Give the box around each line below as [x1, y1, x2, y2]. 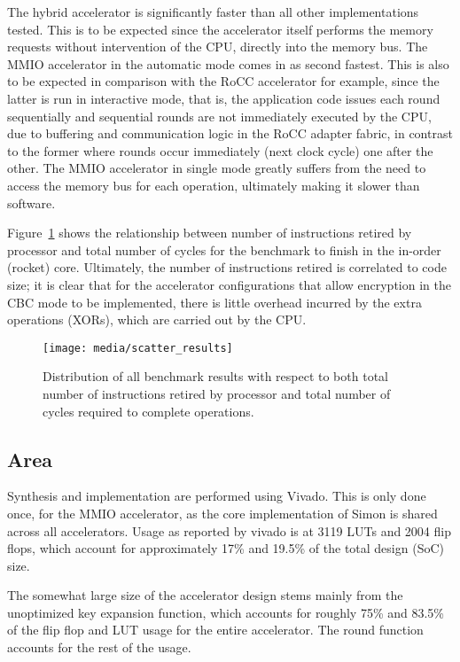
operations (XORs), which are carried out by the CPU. [7, 310, 307, 329]
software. [7, 193, 56, 212]
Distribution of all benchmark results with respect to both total [43, 367, 388, 386]
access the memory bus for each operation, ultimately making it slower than [7, 175, 420, 194]
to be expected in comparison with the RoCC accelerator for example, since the [7, 72, 440, 90]
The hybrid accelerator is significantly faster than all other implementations [7, 3, 419, 20]
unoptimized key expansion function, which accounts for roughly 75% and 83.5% [7, 603, 444, 621]
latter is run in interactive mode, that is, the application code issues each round [7, 89, 441, 107]
